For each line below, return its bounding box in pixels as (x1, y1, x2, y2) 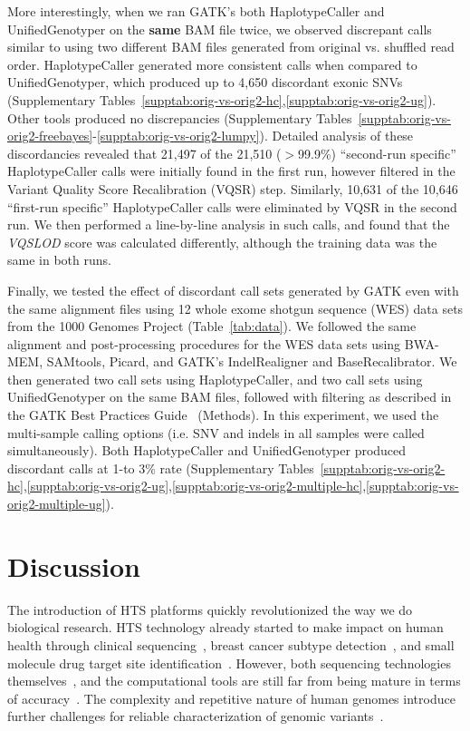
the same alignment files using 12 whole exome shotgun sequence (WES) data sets (7, 298, 464, 317)
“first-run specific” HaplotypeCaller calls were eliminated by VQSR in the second (7, 197, 457, 216)
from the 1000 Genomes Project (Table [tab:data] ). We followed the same (7, 317, 417, 336)
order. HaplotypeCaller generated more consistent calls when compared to (7, 54, 417, 73)
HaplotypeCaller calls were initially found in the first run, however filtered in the (7, 161, 456, 180)
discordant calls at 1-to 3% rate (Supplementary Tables (7, 458, 314, 477)
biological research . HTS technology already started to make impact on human (7, 618, 444, 637)
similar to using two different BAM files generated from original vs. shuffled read (7, 37, 455, 56)
